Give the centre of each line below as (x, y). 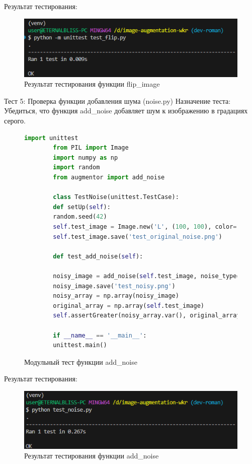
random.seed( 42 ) (80, 217)
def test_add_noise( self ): (98, 256)
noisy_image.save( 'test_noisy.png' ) (114, 286)
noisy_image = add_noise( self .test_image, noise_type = (147, 276)
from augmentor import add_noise (109, 178)
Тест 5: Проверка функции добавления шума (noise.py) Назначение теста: (117, 101)
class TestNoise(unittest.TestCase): (116, 197)
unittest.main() (80, 345)
